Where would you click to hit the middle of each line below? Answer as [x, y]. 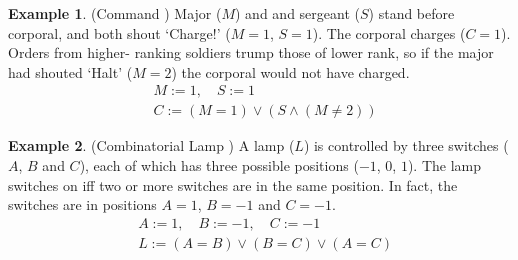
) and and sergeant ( [297, 13]
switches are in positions [82, 204]
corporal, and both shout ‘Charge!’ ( [119, 32]
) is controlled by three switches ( [406, 145]
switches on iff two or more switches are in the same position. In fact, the [233, 184]
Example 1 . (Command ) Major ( [115, 13]
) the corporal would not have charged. [290, 71]
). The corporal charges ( [389, 32]
